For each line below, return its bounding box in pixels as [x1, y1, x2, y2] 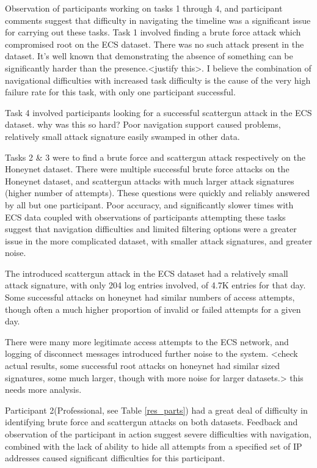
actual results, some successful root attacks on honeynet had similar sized [5, 359, 280, 372]
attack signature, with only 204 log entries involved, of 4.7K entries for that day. [5, 279, 306, 291]
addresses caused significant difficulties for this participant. [5, 452, 225, 464]
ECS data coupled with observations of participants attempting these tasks [5, 210, 286, 223]
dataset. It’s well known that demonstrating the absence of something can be [5, 49, 293, 62]
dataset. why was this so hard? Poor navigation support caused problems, [5, 118, 281, 131]
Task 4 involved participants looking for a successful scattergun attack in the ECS [5, 106, 312, 119]
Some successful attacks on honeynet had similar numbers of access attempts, [5, 291, 295, 304]
